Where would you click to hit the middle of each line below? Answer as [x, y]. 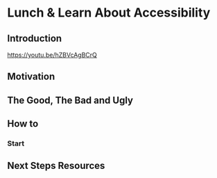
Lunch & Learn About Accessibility [109, 13]
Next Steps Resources [56, 166]
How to [23, 124]
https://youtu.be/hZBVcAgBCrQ [52, 55]
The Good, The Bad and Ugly [70, 100]
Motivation [31, 77]
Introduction [35, 38]
